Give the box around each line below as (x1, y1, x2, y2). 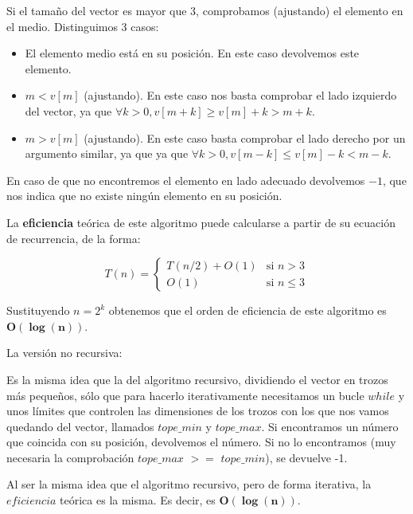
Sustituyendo (6, 302, 70, 319)
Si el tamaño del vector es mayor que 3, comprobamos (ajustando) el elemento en (6, 2, 403, 18)
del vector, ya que (25, 102, 112, 119)
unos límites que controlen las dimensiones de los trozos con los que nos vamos (6, 402, 389, 419)
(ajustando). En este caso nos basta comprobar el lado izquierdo (84, 87, 397, 104)
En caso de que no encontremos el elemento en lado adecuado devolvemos (6, 171, 365, 188)
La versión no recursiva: (6, 344, 123, 361)
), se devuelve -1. (265, 449, 348, 465)
